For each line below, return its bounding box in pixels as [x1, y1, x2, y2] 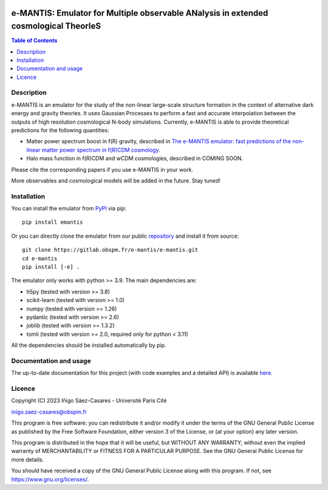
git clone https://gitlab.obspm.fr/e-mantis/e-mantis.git [22, 246, 199, 253]
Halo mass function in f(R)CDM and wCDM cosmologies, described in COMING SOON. [26, 155, 243, 162]
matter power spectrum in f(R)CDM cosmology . [41, 146, 160, 153]
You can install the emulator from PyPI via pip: [11, 205, 127, 212]
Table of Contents [11, 37, 58, 44]
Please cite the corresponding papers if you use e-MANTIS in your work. [11, 166, 194, 173]
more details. [11, 455, 44, 463]
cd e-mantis [22, 255, 58, 262]
